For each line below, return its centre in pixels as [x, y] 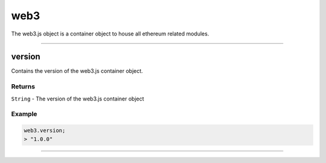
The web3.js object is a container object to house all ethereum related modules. [110, 34]
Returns [23, 87]
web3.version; [45, 131]
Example [24, 114]
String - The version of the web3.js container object [78, 99]
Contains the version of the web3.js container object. [77, 71]
